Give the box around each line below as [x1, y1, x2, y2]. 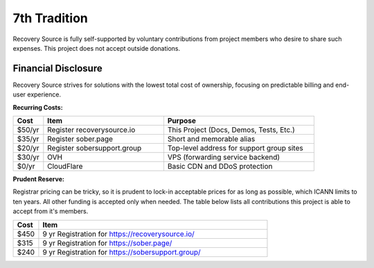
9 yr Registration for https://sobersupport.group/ [42, 247, 201, 257]
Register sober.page [47, 134, 114, 144]
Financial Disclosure [12, 62, 103, 74]
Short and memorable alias [167, 134, 256, 144]
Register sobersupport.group [47, 143, 142, 153]
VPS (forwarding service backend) [167, 153, 280, 162]
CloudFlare [47, 162, 83, 171]
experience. [27, 90, 62, 99]
